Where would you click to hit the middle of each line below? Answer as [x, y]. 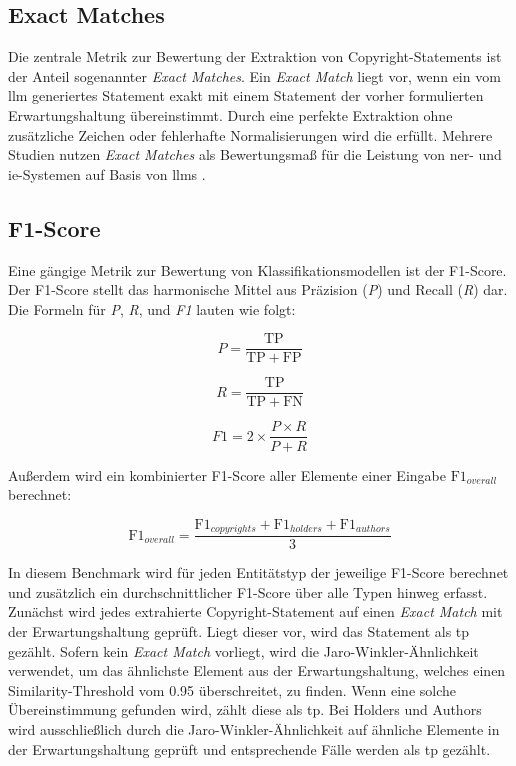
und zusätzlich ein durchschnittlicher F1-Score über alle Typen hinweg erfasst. [248, 591]
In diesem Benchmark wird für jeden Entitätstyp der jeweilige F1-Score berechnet [258, 572]
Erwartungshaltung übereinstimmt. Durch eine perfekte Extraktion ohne [230, 114]
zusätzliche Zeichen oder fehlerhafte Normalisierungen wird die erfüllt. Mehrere [250, 134]
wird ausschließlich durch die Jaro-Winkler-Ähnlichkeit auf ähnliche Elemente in [254, 728]
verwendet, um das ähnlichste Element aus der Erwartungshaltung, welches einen [257, 670]
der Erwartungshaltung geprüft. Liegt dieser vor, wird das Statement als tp [239, 630]
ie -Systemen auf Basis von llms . [107, 173]
